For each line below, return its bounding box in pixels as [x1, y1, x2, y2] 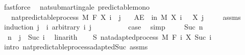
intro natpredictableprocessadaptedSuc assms [4, 41, 148, 52]
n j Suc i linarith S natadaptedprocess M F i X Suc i [7, 31, 212, 42]
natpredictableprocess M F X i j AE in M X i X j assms [11, 11, 241, 22]
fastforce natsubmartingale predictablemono [4, 2, 150, 12]
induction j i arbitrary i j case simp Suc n [4, 21, 203, 32]
